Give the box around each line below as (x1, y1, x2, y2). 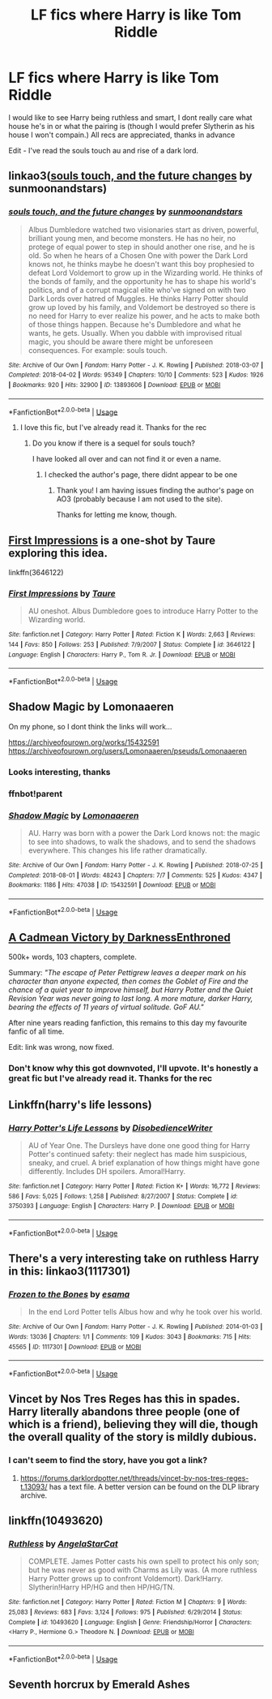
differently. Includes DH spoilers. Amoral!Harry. (28, 1166, 186, 1176)
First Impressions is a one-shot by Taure (8, 533, 216, 547)
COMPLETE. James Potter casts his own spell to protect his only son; (28, 1556, 260, 1567)
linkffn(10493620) (8, 1514, 104, 1527)
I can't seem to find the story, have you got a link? (8, 1455, 208, 1466)
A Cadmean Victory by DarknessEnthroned (8, 931, 231, 944)
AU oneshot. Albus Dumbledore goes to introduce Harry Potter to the (28, 606, 259, 616)
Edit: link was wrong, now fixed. (8, 1043, 115, 1052)
